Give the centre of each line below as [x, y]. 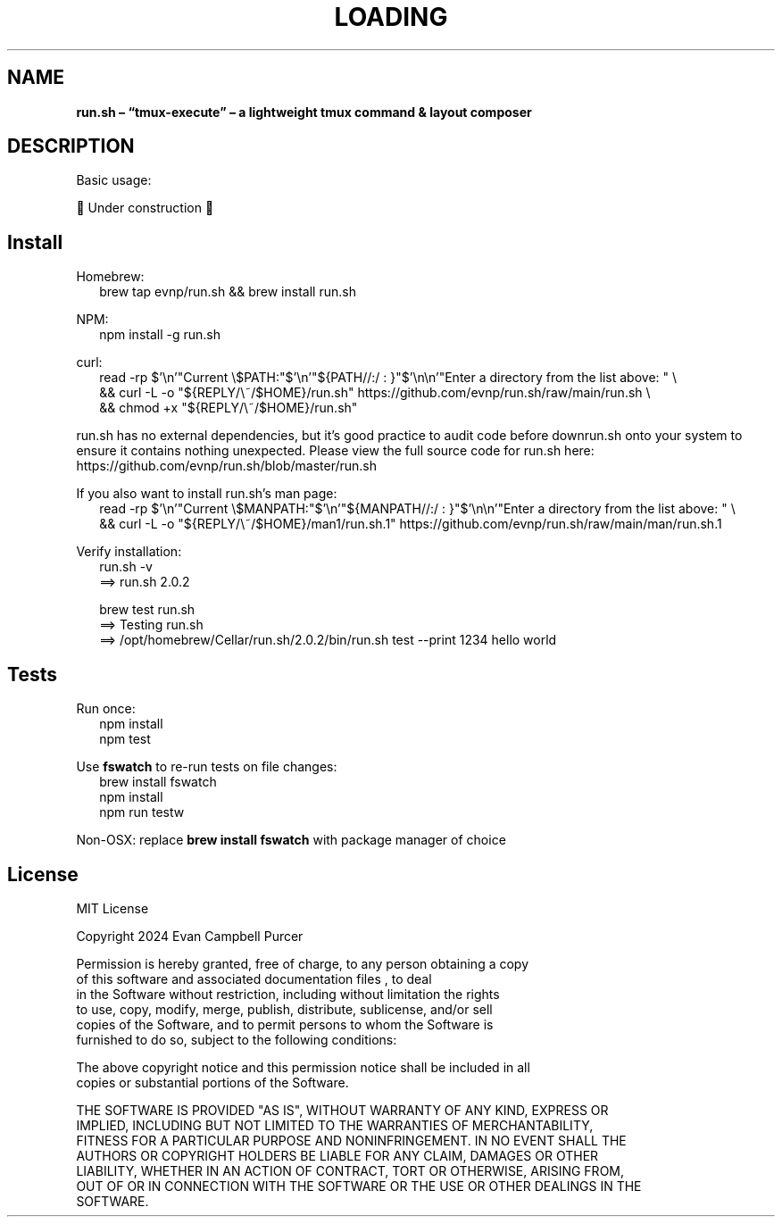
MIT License [112, 908]
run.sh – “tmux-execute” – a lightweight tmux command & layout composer [304, 112]
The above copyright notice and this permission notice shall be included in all [303, 1067]
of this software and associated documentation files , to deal [254, 978]
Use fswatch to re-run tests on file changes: [207, 767]
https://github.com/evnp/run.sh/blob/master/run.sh [227, 466]
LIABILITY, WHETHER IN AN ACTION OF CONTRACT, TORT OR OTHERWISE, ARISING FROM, [350, 1170]
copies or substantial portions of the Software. [212, 1082]
